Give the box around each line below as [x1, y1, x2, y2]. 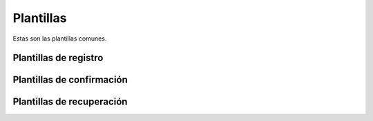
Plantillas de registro [12, 52, 104, 64]
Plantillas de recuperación [12, 96, 128, 108]
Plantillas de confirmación [12, 74, 128, 86]
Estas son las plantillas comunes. [12, 34, 107, 43]
